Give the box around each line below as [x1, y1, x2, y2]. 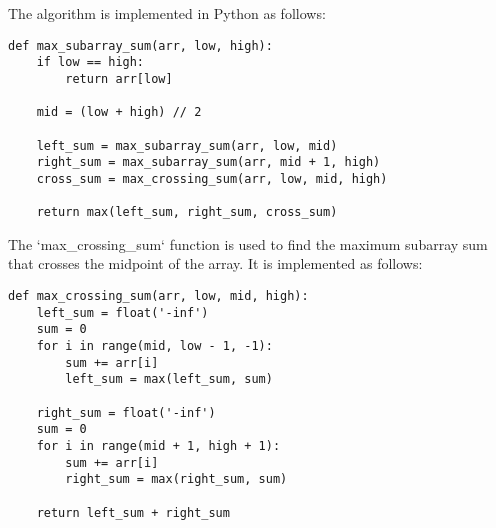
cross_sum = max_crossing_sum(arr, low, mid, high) [36, 171, 388, 186]
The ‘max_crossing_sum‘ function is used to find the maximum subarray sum [8, 233, 488, 254]
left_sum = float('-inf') [36, 305, 209, 320]
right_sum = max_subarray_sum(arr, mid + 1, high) [36, 155, 381, 170]
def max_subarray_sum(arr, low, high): [8, 38, 273, 53]
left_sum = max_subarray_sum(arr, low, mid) [36, 138, 338, 153]
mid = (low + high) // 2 [36, 105, 202, 120]
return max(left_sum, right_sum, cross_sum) [36, 205, 338, 220]
